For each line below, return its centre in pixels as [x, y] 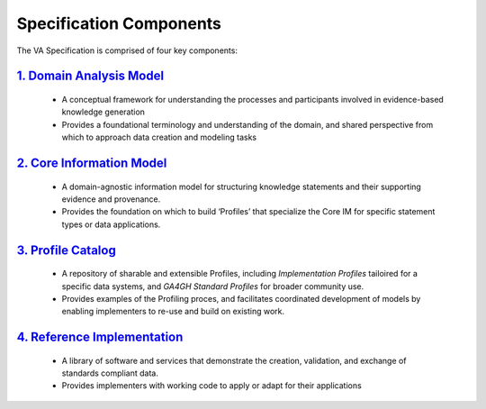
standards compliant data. [110, 373]
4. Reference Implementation [100, 337]
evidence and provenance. [111, 199]
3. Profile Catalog [66, 250]
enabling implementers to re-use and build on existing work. [173, 312]
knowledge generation [103, 112]
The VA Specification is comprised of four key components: [127, 50]
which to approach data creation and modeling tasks [159, 137]
